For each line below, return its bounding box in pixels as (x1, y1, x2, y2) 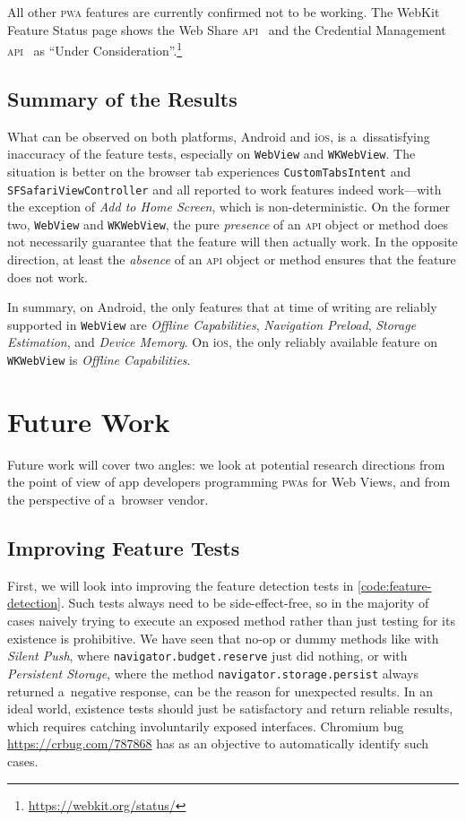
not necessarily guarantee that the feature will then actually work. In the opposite (7, 232, 458, 251)
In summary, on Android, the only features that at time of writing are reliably (7, 298, 437, 316)
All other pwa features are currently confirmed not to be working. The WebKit (7, 3, 440, 21)
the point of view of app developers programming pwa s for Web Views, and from (7, 472, 451, 491)
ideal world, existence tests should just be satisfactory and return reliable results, (7, 699, 453, 718)
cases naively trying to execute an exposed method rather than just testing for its (7, 611, 455, 630)
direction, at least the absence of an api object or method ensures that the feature (7, 250, 456, 269)
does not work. (7, 267, 88, 286)
